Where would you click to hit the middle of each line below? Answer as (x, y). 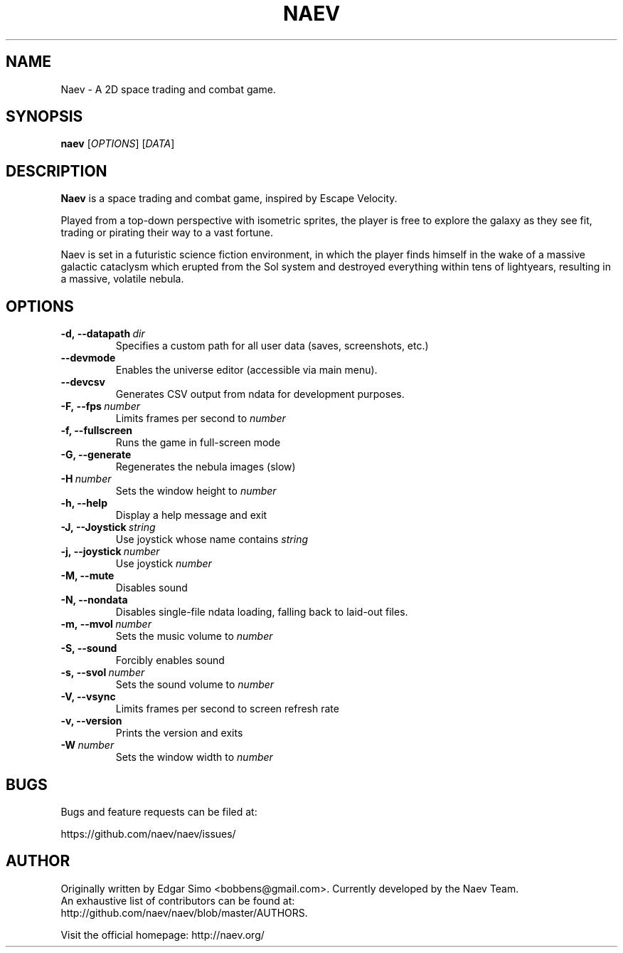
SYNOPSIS (44, 117)
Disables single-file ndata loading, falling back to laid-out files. (262, 612)
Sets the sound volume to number (195, 685)
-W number (87, 745)
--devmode (88, 358)
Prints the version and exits (179, 733)
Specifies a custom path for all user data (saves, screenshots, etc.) (272, 346)
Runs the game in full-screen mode (198, 443)
